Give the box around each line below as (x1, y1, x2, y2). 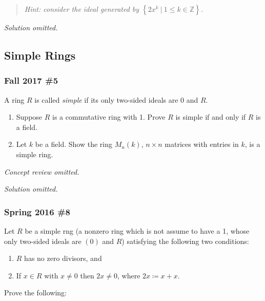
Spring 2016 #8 (4, 205, 70, 218)
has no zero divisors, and (24, 253, 102, 264)
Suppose (16, 111, 43, 122)
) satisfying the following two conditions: (121, 235, 249, 246)
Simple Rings (4, 47, 76, 63)
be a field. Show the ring (35, 139, 112, 149)
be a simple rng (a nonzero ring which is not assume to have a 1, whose (25, 225, 250, 236)
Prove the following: (4, 287, 67, 298)
